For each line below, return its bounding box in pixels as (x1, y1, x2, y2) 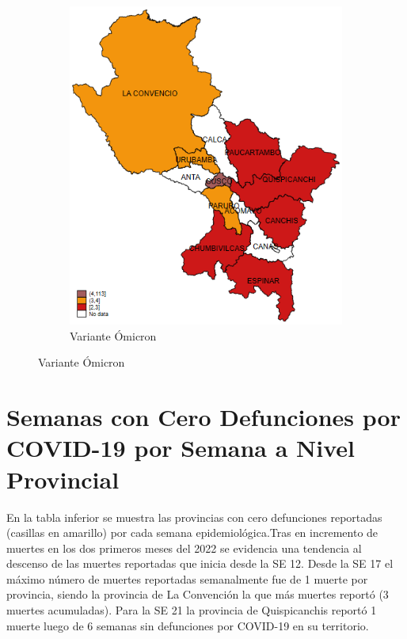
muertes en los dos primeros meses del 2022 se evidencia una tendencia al (6, 539, 362, 556)
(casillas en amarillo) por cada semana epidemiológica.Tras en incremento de (6, 524, 378, 541)
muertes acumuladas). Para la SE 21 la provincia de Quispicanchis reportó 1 (6, 602, 377, 618)
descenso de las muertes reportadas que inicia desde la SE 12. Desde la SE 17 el (6, 555, 394, 572)
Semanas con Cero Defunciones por (6, 401, 401, 433)
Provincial (6, 462, 120, 495)
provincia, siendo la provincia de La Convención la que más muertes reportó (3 (6, 586, 389, 603)
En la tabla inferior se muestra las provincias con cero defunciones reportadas (6, 508, 382, 525)
